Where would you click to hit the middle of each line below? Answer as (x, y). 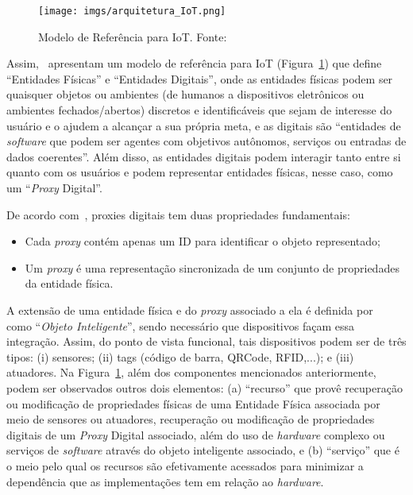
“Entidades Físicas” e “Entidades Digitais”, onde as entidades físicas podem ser (200, 78)
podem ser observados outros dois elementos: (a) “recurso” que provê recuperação (205, 387)
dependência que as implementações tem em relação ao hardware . (165, 481)
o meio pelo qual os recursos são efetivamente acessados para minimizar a (185, 465)
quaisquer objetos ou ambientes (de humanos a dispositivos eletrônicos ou (185, 94)
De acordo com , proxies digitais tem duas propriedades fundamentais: (178, 214)
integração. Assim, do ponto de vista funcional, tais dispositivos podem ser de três (206, 341)
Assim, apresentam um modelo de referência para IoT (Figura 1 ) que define (194, 63)
